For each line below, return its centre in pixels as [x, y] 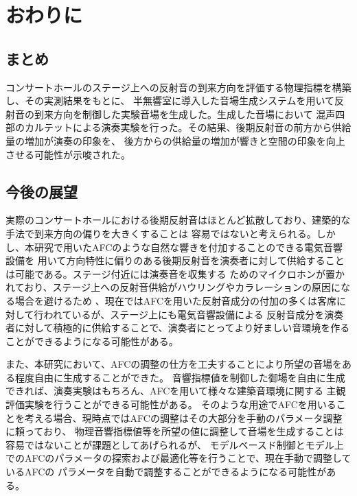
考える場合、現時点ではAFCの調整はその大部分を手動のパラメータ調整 [183, 417]
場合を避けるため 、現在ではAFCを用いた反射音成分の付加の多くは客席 [176, 300]
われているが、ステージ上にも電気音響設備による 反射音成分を [184, 314]
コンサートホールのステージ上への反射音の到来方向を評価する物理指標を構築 [178, 87]
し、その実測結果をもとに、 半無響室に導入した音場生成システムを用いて [170, 101]
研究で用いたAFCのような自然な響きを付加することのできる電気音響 [188, 247]
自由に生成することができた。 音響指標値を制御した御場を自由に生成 [189, 377]
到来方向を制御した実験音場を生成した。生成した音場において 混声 [185, 114]
